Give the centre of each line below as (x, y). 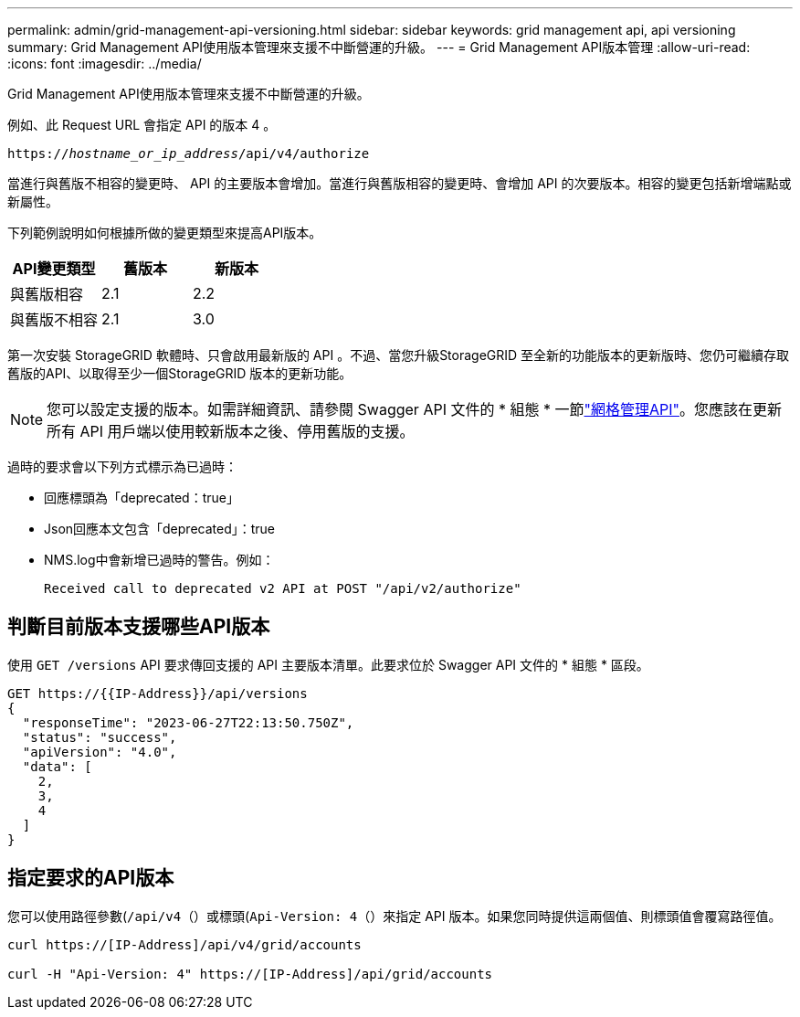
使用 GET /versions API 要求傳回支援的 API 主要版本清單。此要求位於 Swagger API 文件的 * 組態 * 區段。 (328, 664)
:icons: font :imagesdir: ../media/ (105, 64)
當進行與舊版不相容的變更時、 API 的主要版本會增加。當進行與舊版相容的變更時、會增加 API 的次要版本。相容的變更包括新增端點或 (400, 183)
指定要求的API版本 (91, 878)
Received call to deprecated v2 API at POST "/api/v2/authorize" (283, 588)
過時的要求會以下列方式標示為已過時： (122, 466)
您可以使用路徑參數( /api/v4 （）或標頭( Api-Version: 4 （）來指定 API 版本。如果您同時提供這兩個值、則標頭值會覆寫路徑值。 (395, 916)
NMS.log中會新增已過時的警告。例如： (159, 560)
